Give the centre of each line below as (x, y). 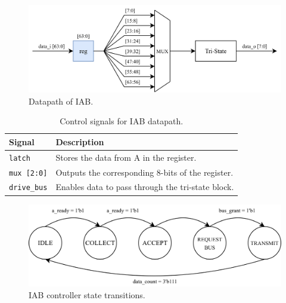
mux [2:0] (28, 173)
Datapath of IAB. (61, 101)
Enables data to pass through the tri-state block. (145, 187)
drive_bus (28, 188)
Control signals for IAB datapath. (122, 121)
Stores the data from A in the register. (126, 157)
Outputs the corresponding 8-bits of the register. (144, 172)
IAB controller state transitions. (87, 295)
